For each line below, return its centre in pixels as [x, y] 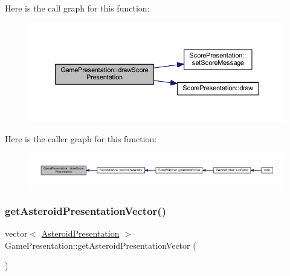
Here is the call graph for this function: [77, 8]
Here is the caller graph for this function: [81, 139]
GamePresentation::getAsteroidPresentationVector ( [101, 245]
